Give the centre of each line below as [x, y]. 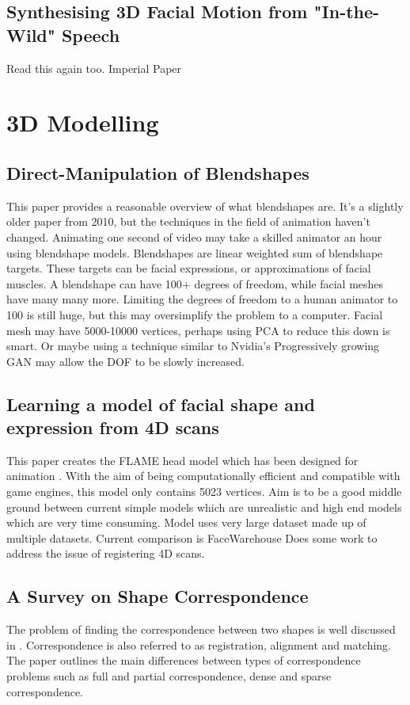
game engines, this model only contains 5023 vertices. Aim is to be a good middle [204, 492]
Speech [91, 34]
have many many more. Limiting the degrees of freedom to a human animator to [202, 299]
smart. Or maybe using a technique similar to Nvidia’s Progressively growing [193, 346]
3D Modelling [83, 122]
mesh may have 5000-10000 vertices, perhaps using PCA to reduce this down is [198, 330]
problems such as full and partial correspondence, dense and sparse [169, 676]
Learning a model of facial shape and [161, 404]
